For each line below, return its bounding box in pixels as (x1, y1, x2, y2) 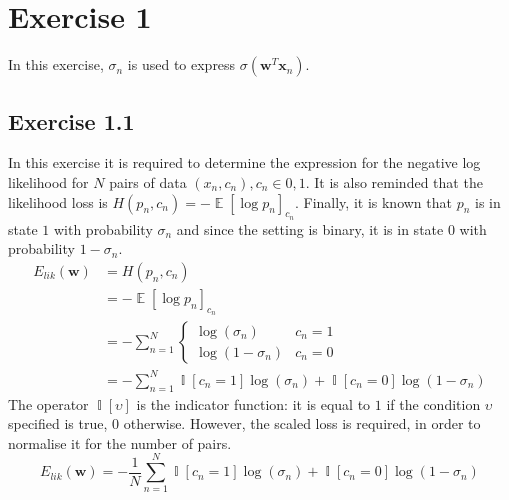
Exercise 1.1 (8, 105, 135, 136)
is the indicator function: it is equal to (136, 393, 371, 414)
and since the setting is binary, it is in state (176, 218, 444, 239)
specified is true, (8, 413, 108, 434)
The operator (8, 393, 89, 414)
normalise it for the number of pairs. (8, 432, 232, 453)
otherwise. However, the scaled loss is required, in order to (123, 413, 481, 434)
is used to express (127, 54, 236, 75)
